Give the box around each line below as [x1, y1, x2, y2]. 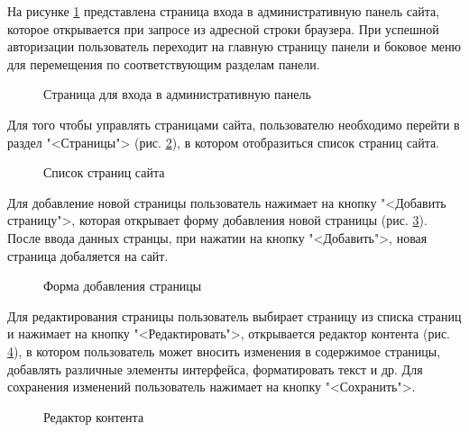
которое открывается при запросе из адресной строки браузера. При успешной [7, 19, 439, 38]
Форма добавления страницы [43, 276, 202, 295]
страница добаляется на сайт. [7, 246, 169, 265]
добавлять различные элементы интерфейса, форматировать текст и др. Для [7, 359, 423, 378]
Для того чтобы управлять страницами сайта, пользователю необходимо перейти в [7, 114, 460, 133]
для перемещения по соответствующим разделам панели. [7, 54, 320, 73]
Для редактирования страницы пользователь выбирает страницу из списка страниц [7, 306, 462, 325]
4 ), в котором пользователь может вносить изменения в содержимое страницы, [7, 341, 441, 360]
